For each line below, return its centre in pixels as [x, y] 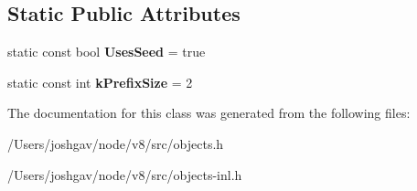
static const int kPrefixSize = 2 [100, 82]
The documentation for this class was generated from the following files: [209, 113]
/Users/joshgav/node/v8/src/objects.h [116, 143]
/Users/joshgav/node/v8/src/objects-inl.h [125, 174]
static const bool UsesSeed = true [107, 52]
